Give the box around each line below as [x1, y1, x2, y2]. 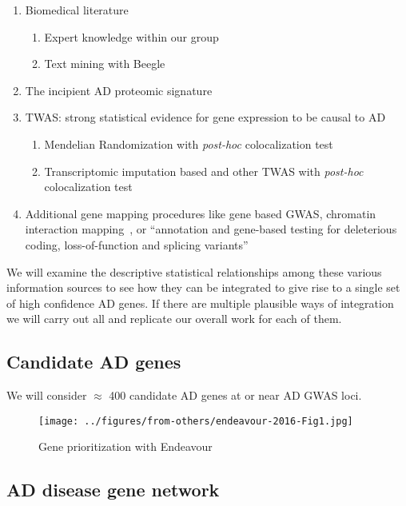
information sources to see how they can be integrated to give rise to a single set [6, 279, 400, 296]
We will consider [6, 387, 87, 404]
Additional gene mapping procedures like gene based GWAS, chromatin [25, 205, 376, 221]
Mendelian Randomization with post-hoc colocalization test [44, 135, 333, 152]
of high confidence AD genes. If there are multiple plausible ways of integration [6, 294, 394, 311]
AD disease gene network [6, 477, 220, 502]
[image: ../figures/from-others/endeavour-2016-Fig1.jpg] [38, 415, 353, 427]
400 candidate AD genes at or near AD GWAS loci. [109, 387, 362, 404]
